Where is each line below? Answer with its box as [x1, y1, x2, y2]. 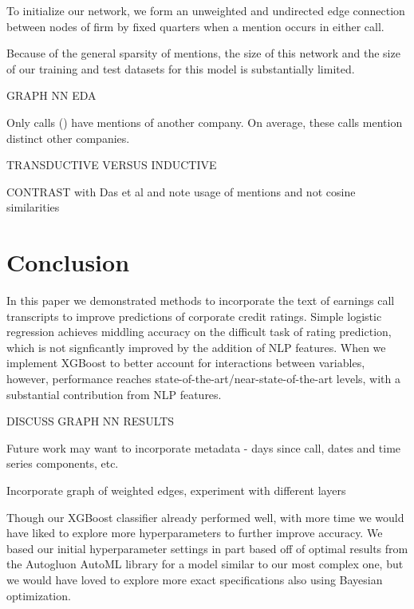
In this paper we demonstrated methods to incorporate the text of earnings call [6, 292, 395, 309]
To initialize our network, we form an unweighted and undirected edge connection [6, 2, 405, 18]
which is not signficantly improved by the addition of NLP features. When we [6, 338, 386, 355]
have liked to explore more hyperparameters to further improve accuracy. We [6, 524, 383, 541]
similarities [6, 199, 60, 216]
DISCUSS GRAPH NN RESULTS [6, 413, 175, 429]
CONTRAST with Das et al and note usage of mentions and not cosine [6, 183, 356, 200]
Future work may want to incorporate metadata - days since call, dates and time [6, 439, 401, 456]
